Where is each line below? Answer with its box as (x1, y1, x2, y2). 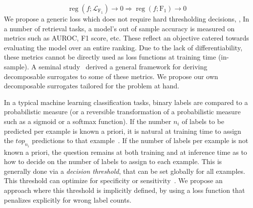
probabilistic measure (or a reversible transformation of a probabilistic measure (4, 106, 241, 117)
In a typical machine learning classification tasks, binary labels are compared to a (4, 97, 248, 107)
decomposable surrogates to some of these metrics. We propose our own (4, 71, 218, 81)
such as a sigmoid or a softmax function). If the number (4, 116, 171, 126)
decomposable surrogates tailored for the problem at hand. (4, 81, 180, 91)
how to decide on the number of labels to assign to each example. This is (4, 156, 222, 166)
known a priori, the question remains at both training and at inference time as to (4, 146, 247, 157)
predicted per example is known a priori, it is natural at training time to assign (4, 125, 241, 136)
